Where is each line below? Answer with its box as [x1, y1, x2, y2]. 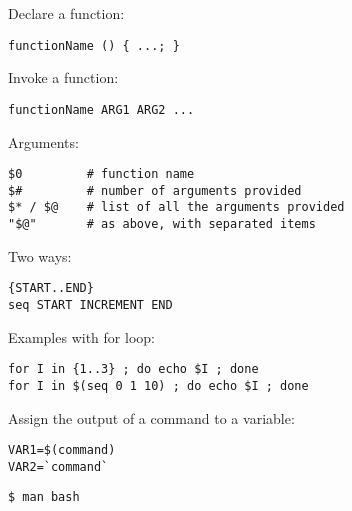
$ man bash [8, 490, 80, 505]
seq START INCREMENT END [8, 297, 173, 312]
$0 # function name [8, 167, 195, 182]
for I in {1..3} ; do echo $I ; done [8, 362, 259, 377]
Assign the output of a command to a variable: [8, 407, 295, 428]
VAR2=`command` [8, 459, 109, 474]
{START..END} [8, 281, 94, 296]
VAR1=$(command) [8, 443, 116, 458]
